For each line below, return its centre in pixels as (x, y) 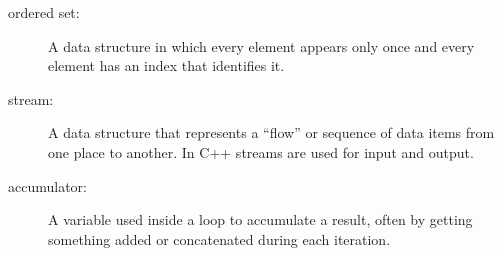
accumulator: (47, 185)
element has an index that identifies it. (166, 65)
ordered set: (44, 12)
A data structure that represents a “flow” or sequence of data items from (271, 132)
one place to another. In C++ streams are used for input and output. (261, 151)
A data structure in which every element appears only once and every (261, 45)
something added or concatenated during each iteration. (219, 238)
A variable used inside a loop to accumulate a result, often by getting (260, 219)
